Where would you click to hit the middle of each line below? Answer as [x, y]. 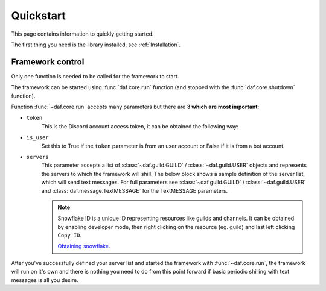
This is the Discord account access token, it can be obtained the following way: [140, 126]
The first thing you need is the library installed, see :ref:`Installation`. [96, 45]
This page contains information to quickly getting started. [82, 34]
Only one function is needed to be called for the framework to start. [95, 76]
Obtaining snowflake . [84, 246]
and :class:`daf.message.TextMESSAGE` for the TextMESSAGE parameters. [135, 190]
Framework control [48, 62]
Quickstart [39, 16]
